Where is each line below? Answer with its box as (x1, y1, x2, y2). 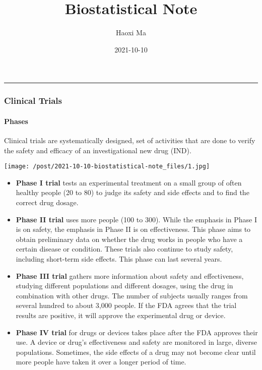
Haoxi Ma (116, 27, 146, 38)
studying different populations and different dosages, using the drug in (16, 280, 233, 291)
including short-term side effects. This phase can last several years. (16, 253, 222, 264)
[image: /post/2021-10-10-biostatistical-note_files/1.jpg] (4, 163, 210, 170)
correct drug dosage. (16, 197, 79, 207)
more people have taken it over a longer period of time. (16, 356, 186, 367)
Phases (4, 115, 28, 126)
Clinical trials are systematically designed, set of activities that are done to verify (4, 135, 255, 145)
